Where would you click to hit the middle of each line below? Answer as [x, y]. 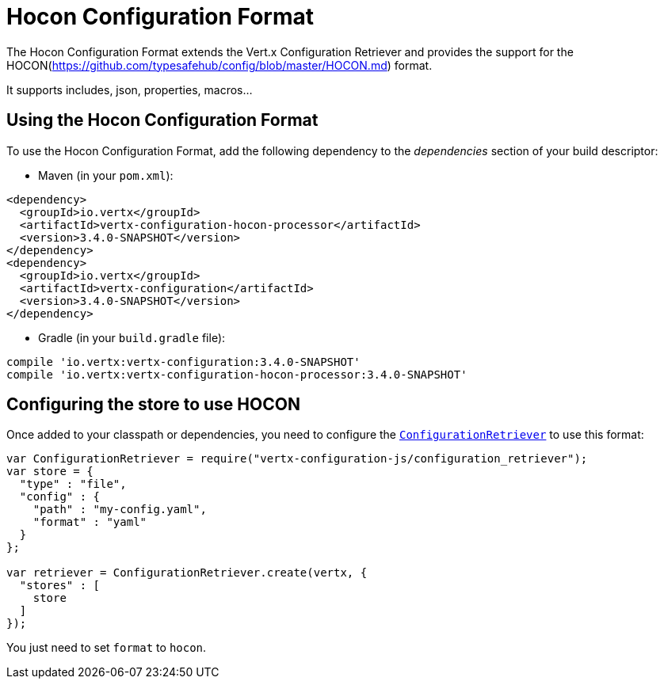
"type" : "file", [73, 484]
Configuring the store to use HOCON [153, 405]
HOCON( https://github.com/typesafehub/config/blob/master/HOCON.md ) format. [219, 65]
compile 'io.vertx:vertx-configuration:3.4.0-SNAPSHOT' [183, 362]
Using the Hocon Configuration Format [162, 120]
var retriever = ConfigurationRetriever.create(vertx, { [187, 573]
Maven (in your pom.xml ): [106, 175]
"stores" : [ [60, 586]
